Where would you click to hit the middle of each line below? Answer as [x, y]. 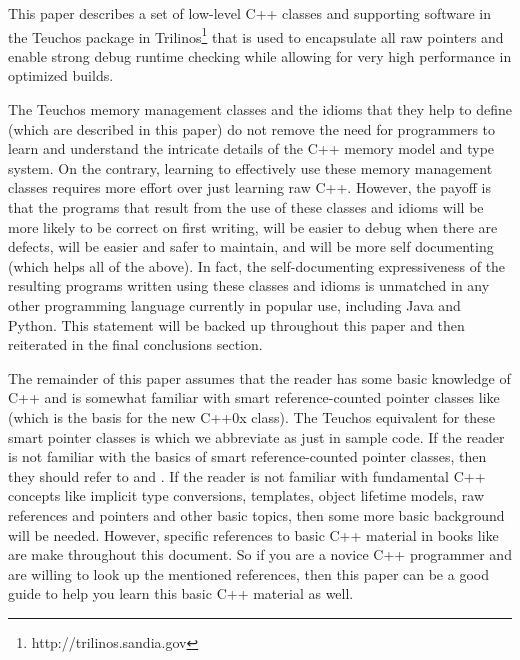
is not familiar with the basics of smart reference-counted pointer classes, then [247, 456]
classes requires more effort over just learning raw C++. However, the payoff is [249, 187]
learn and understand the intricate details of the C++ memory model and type [251, 148]
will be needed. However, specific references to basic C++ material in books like [253, 534]
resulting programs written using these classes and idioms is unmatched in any [249, 285]
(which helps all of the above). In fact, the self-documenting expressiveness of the [257, 265]
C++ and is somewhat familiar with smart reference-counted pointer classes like [254, 397]
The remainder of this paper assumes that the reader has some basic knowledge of [259, 377]
